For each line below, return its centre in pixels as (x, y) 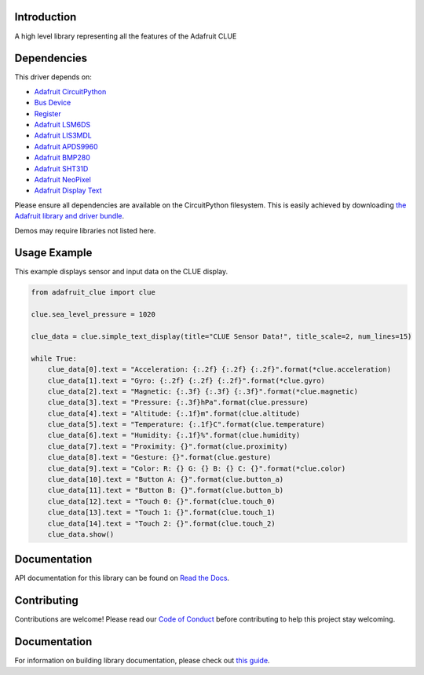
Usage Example (53, 253)
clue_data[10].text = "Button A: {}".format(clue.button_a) (166, 480)
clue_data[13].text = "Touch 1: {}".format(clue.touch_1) (161, 512)
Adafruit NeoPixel (63, 179)
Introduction (46, 17)
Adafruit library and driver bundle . (69, 216)
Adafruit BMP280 (62, 158)
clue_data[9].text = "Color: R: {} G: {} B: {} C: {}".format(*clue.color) (197, 468)
